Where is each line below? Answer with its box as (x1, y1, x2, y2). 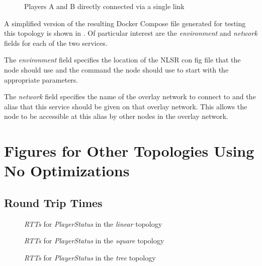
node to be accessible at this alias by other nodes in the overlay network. (4, 111, 228, 121)
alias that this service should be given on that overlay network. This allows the (4, 101, 247, 111)
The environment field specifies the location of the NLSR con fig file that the (4, 54, 241, 65)
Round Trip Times (4, 194, 103, 210)
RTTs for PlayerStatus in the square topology (24, 235, 164, 246)
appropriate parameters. (4, 74, 78, 85)
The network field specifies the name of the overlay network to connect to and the (4, 91, 256, 102)
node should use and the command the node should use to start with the (4, 64, 229, 75)
